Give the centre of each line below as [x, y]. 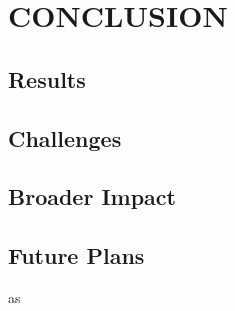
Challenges [65, 137]
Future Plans [76, 255]
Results [47, 78]
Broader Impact [92, 196]
